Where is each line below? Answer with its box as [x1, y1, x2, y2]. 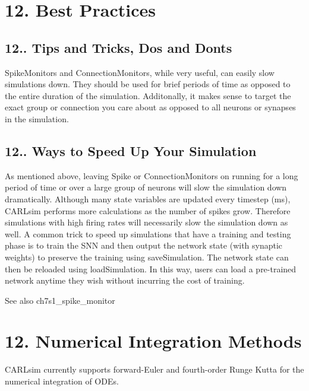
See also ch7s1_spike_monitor [5, 294, 115, 306]
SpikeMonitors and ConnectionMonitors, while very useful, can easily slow [5, 66, 275, 78]
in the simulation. [5, 112, 69, 125]
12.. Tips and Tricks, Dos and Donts [5, 38, 232, 56]
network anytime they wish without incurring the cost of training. [5, 274, 245, 287]
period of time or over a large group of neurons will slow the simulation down [5, 181, 287, 193]
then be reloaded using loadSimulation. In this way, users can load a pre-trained [5, 262, 297, 275]
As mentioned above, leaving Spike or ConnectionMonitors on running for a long [5, 169, 298, 182]
